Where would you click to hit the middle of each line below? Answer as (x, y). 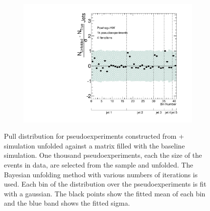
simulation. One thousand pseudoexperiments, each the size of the (103, 155)
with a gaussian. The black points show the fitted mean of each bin (105, 193)
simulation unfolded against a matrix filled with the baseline (94, 145)
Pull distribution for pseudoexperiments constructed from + (94, 136)
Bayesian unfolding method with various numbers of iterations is (101, 174)
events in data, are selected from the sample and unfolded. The (99, 165)
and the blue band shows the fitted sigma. (67, 203)
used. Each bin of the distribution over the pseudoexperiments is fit (105, 184)
